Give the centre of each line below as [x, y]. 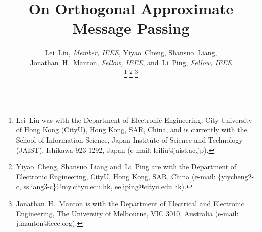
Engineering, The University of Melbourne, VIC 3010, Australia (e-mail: [127, 213]
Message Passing [131, 28]
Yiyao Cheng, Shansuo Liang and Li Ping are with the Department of [126, 167]
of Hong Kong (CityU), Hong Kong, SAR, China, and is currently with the [132, 130]
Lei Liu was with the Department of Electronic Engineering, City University [134, 120]
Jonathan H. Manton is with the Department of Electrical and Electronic [130, 203]
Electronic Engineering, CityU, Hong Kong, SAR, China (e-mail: [116, 176]
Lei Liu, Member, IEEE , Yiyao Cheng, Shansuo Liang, [131, 52]
